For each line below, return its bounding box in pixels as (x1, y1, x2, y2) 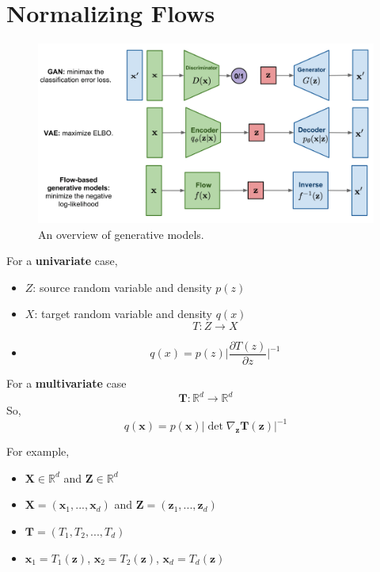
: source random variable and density (32, 278, 212, 295)
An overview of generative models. (38, 225, 204, 242)
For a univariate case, (6, 252, 118, 269)
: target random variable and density (34, 305, 212, 322)
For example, (6, 443, 70, 460)
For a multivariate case (6, 375, 127, 392)
